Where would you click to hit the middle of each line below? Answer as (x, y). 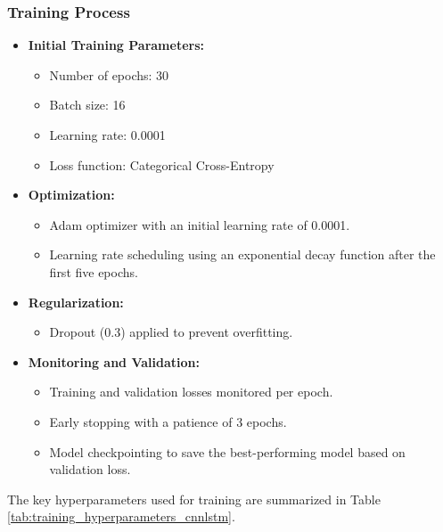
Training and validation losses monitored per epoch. (191, 392)
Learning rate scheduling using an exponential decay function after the (242, 254)
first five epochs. (94, 271)
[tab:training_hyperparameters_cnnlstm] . (121, 516)
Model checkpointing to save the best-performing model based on (227, 451)
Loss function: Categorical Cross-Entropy (162, 164)
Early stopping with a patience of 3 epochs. (168, 421)
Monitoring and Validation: (114, 361)
